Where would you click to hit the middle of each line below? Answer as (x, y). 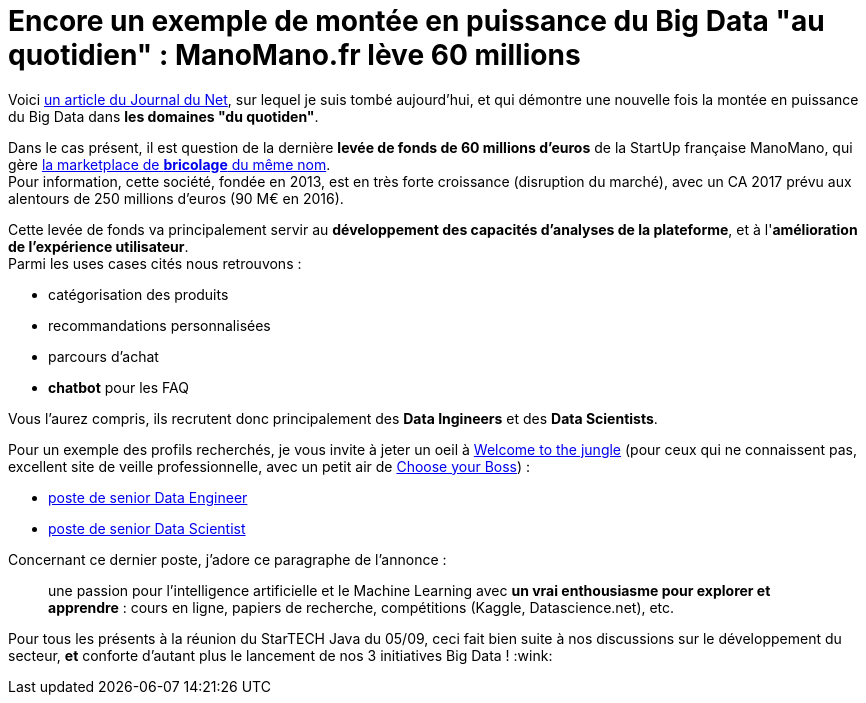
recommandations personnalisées (159, 325)
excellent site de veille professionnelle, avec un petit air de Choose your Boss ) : (269, 466)
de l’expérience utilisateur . (98, 246)
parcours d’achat (103, 356)
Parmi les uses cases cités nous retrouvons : (155, 263)
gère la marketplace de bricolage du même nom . (169, 164)
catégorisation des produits (138, 294)
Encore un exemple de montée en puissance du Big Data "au (416, 21)
